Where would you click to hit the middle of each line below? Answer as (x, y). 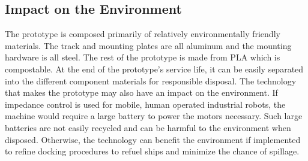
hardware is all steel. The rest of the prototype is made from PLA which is (143, 57)
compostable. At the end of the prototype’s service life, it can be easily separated (154, 69)
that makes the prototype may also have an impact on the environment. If (141, 92)
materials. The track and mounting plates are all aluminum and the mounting (148, 45)
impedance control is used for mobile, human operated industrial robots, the (145, 104)
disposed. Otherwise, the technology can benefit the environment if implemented (153, 139)
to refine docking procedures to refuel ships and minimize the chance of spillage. (152, 151)
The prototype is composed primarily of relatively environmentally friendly (143, 34)
